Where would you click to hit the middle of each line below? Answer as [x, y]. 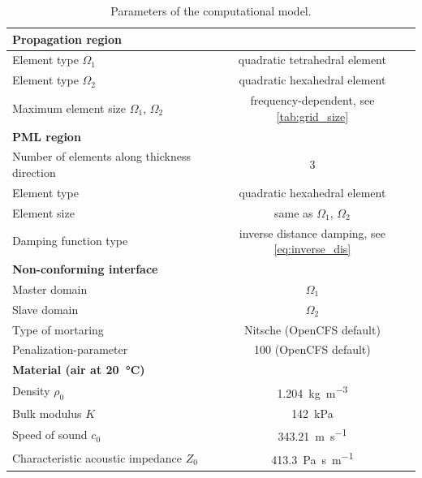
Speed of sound [50, 435]
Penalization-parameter [70, 349]
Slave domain [45, 309]
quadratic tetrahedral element [312, 60]
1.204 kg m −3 [312, 392]
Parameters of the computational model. [211, 11]
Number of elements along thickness [101, 156]
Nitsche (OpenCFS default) [312, 329]
